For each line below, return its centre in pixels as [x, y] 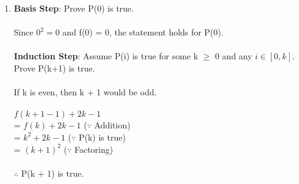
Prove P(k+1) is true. [54, 68]
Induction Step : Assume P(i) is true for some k [106, 56]
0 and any [234, 56]
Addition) [112, 125]
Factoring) [94, 149]
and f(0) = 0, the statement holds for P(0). [143, 32]
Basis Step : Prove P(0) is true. [74, 8]
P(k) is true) [102, 137]
